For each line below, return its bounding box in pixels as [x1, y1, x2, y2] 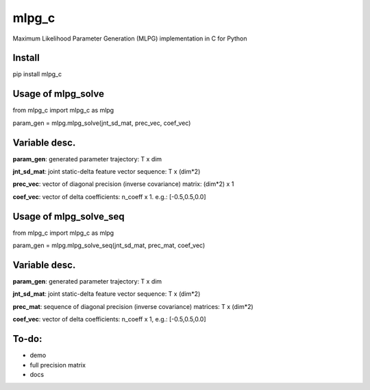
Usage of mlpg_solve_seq [12, 210, 125, 222]
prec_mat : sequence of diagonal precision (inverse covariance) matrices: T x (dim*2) [12, 302, 254, 310]
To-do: [12, 333, 42, 345]
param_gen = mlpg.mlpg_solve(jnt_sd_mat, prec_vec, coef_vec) [12, 119, 191, 127]
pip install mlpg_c [12, 70, 62, 78]
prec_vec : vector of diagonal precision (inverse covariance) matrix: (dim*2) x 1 [12, 180, 234, 188]
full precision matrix [29, 360, 86, 369]
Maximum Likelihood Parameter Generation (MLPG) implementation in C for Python [12, 34, 247, 43]
